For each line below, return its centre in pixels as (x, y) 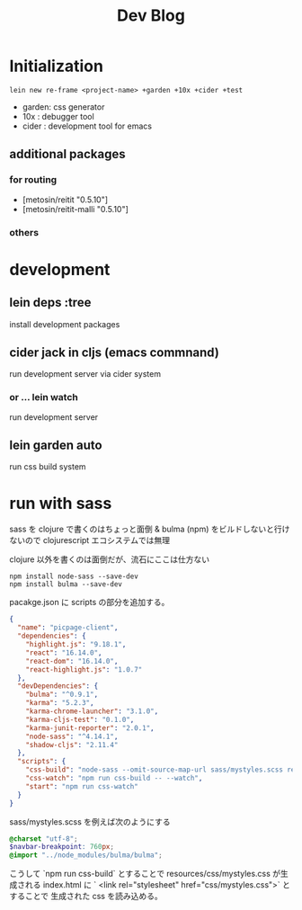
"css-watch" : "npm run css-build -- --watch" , (114, 779)
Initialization (56, 66)
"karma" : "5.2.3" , (60, 703)
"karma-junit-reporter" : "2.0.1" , (90, 728)
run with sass (61, 503)
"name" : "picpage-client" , (68, 628)
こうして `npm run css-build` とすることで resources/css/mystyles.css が (145, 874)
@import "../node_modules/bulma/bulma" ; (86, 855)
